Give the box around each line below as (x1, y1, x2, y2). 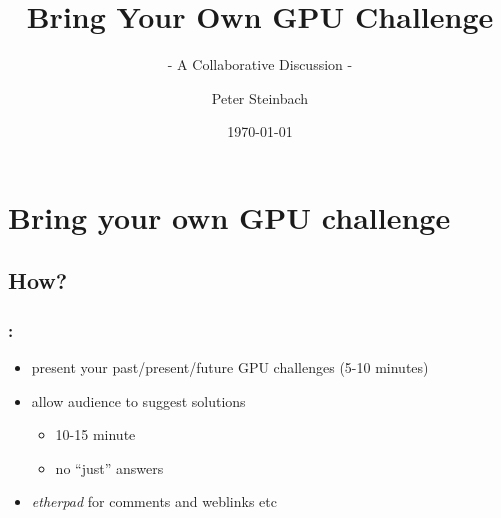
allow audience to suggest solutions (31, 390, 246, 411)
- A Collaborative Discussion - (167, 54, 353, 75)
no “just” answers (55, 457, 164, 478)
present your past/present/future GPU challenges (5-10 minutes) (31, 357, 429, 378)
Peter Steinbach (211, 87, 309, 108)
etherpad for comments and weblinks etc (31, 491, 277, 512)
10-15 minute (55, 424, 136, 445)
